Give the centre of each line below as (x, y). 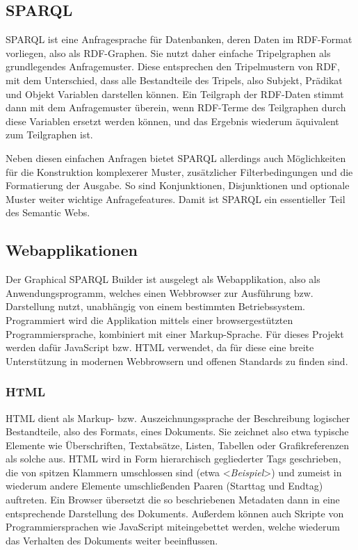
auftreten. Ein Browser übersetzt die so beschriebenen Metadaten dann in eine (173, 500)
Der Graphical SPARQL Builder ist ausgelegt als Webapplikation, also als (163, 279)
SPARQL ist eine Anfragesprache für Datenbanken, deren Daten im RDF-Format (179, 39)
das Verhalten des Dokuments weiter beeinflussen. (112, 540)
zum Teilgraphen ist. (49, 135)
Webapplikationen (72, 250)
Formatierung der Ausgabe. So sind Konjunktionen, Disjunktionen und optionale (178, 185)
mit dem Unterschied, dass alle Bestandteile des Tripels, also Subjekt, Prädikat (174, 80)
